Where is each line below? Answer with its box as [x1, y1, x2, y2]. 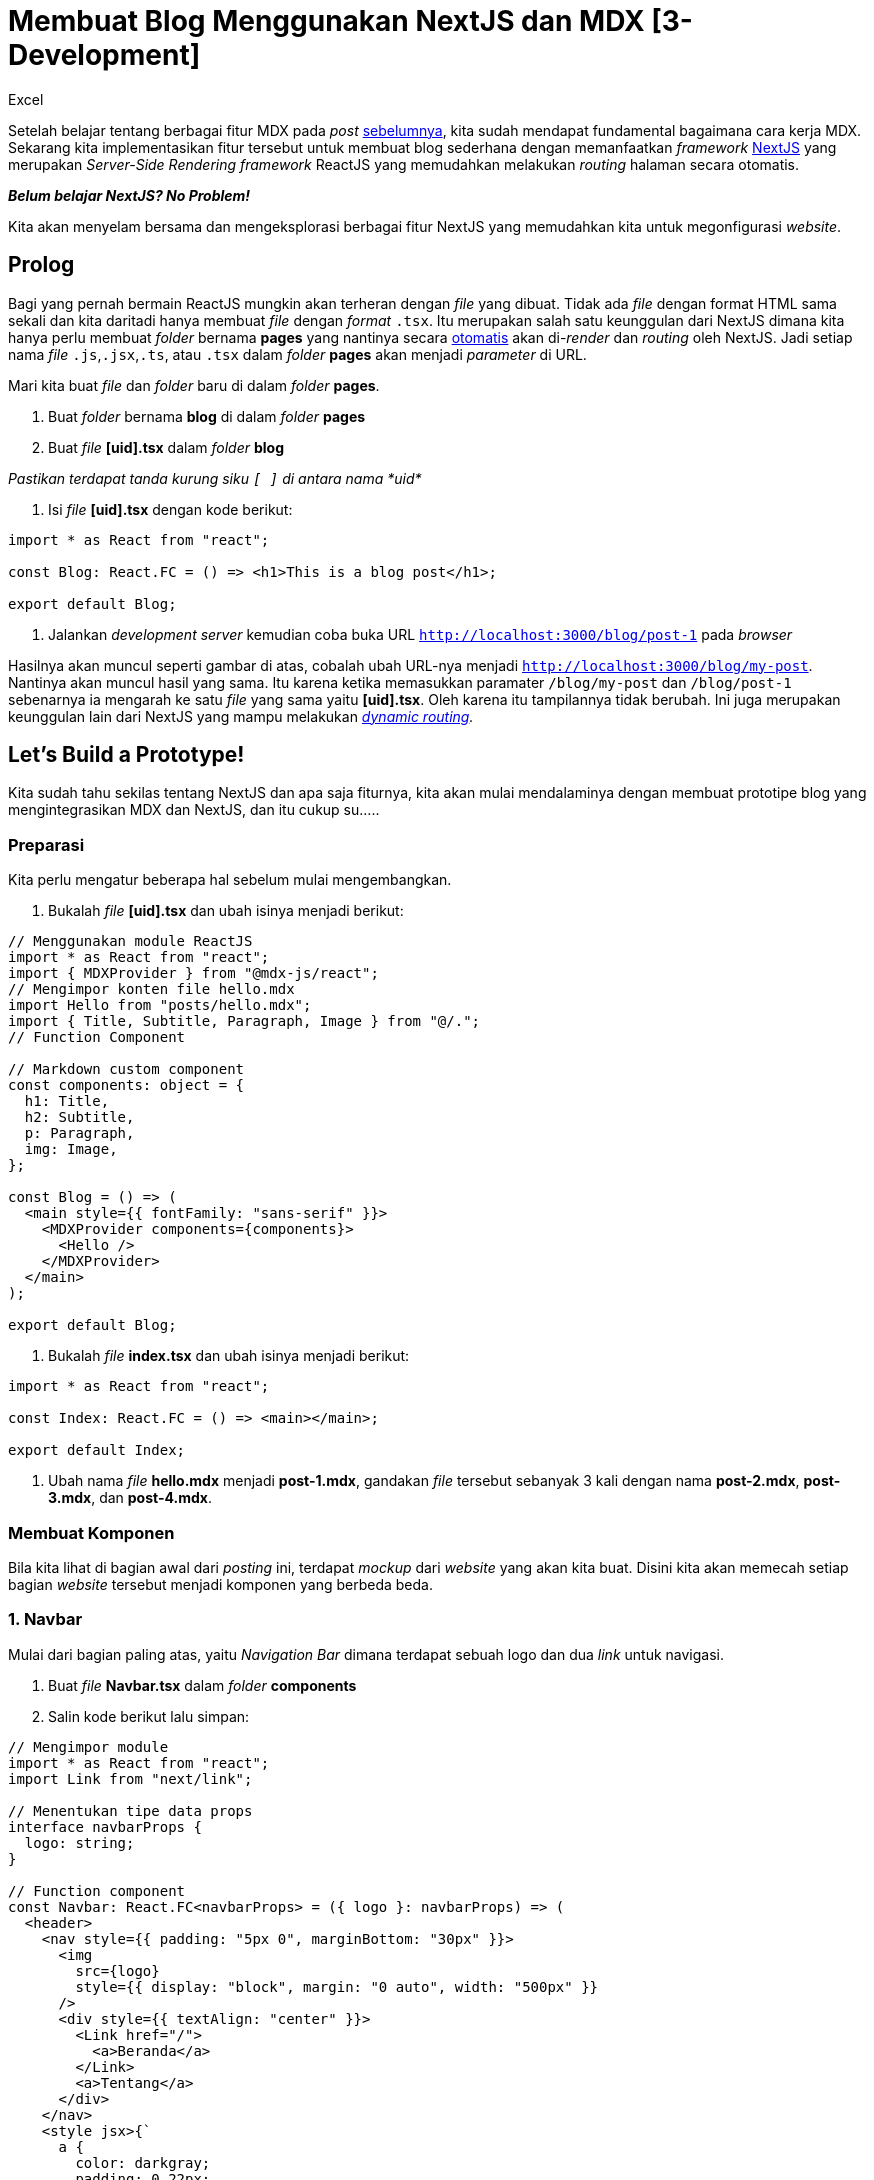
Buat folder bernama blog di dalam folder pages [48, 407, 366, 425]
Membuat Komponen [8, 1522, 175, 1543]
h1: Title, [24, 1093, 110, 1110]
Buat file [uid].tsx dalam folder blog [48, 438, 285, 456]
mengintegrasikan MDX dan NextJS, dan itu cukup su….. [8, 801, 380, 819]
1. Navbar [8, 1609, 83, 1630]
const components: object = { [8, 1077, 245, 1094]
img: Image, [24, 1141, 118, 1158]
